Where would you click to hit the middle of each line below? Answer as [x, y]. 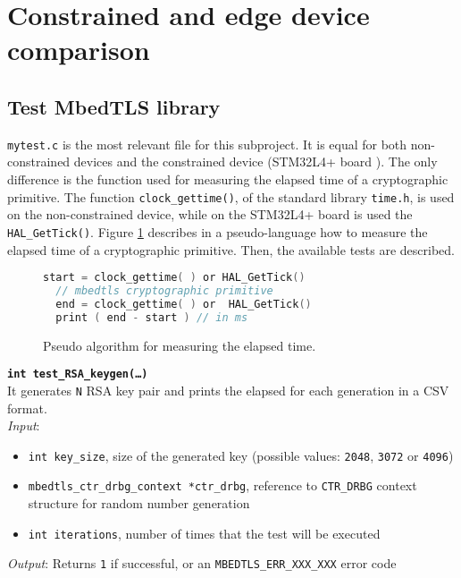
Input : [24, 425]
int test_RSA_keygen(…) [78, 374]
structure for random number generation [139, 503]
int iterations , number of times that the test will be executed [204, 533]
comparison [79, 50]
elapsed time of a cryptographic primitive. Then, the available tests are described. [231, 249]
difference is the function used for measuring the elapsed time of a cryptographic [228, 179]
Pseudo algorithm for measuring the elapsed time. [180, 345]
